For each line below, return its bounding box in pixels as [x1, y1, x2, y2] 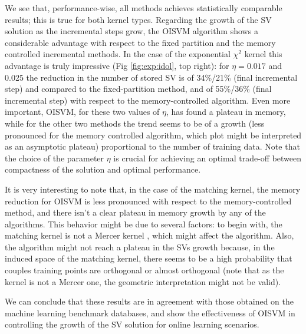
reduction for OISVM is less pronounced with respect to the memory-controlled [5, 194, 292, 207]
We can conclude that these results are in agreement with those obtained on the [5, 295, 294, 307]
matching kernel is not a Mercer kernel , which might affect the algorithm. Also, [5, 229, 294, 242]
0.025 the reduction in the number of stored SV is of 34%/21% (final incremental [5, 71, 298, 83]
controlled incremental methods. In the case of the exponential [5, 48, 231, 60]
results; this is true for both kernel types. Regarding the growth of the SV [5, 13, 272, 25]
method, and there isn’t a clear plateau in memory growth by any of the [5, 206, 266, 219]
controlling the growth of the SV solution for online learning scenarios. [5, 318, 259, 330]
